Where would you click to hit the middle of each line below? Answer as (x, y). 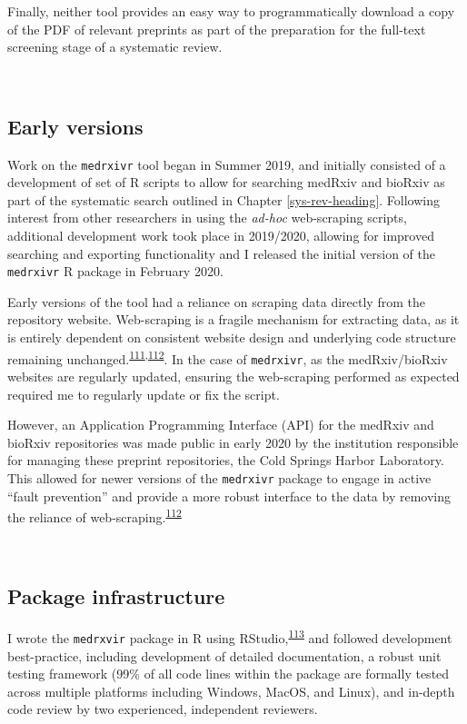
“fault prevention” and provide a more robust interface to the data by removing (229, 496)
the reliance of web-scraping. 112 (94, 516)
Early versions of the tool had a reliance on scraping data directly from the (216, 301)
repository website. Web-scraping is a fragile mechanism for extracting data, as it (233, 319)
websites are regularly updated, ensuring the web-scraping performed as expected (233, 376)
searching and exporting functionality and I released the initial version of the (221, 253)
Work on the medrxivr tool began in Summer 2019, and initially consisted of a (227, 164)
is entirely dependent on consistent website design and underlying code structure (232, 337)
